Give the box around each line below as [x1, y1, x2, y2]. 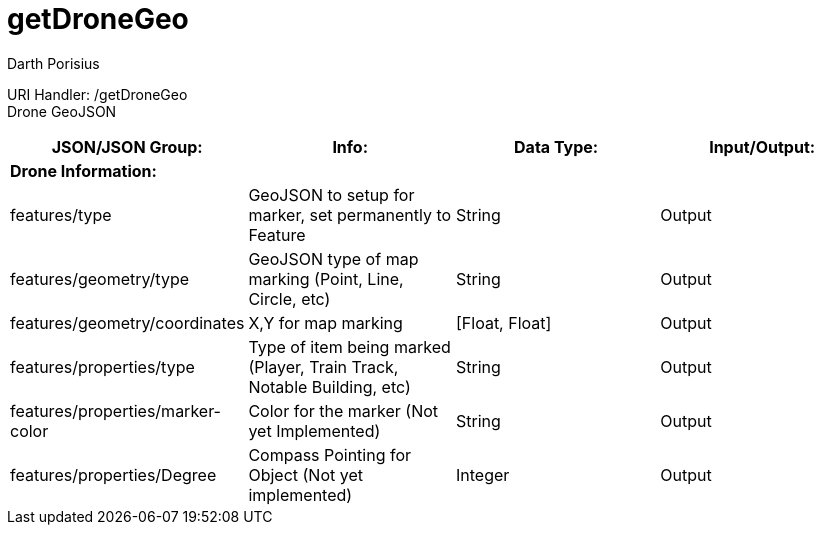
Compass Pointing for [248, 444, 412, 465]
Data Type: [514, 136, 599, 157]
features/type [10, 204, 112, 225]
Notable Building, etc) [248, 376, 411, 397]
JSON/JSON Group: [51, 136, 203, 157]
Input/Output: [709, 136, 816, 157]
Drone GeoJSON [7, 102, 117, 120]
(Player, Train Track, [248, 356, 399, 377]
